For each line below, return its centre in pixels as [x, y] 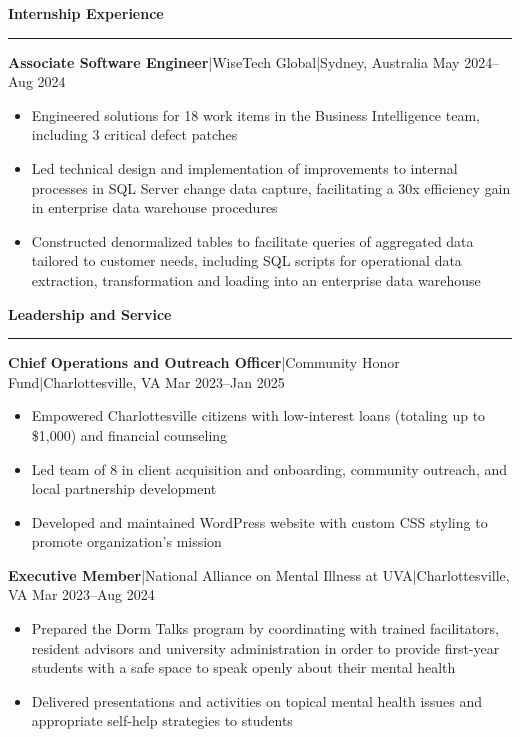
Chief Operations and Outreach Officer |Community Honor [204, 362]
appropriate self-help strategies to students [162, 720]
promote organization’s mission [126, 541]
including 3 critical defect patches [134, 134]
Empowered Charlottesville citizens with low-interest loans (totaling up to [258, 415]
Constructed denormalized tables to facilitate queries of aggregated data [252, 240]
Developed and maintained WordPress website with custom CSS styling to [259, 521]
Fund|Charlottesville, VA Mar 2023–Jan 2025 [146, 381]
